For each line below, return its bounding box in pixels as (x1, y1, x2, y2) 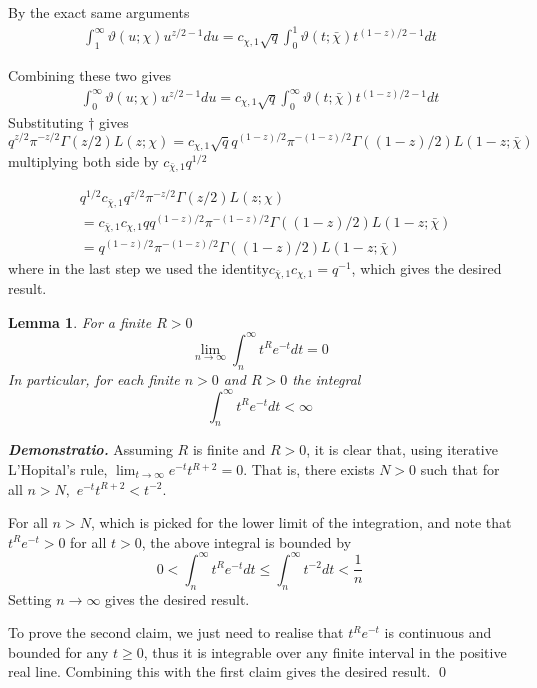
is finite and (192, 439, 266, 460)
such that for (420, 459, 500, 480)
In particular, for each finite (8, 368, 180, 389)
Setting (8, 588, 52, 609)
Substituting (8, 111, 84, 132)
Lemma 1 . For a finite (8, 311, 152, 332)
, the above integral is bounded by (141, 531, 352, 552)
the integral (292, 368, 361, 389)
